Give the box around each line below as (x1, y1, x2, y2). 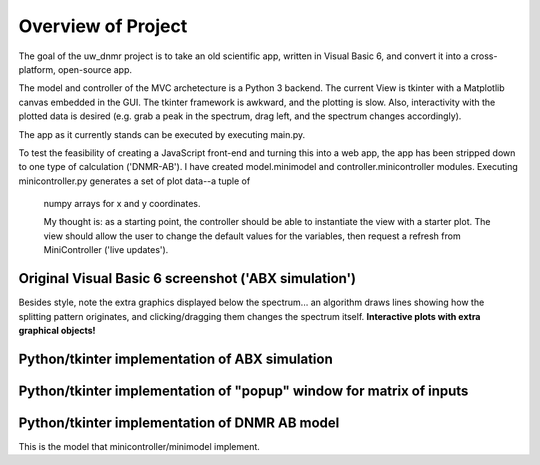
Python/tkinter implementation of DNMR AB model (18, 414, 340, 431)
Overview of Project (18, 15, 188, 37)
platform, (18, 63, 57, 75)
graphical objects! (18, 324, 96, 336)
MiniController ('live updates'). (43, 244, 169, 256)
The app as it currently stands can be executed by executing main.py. (18, 128, 306, 140)
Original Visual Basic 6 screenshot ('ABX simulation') (18, 270, 357, 287)
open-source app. (57, 63, 133, 75)
